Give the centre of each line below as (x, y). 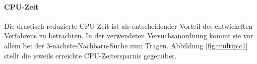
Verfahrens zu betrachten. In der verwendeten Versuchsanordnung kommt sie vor (129, 36)
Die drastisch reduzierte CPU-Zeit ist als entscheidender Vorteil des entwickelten (128, 25)
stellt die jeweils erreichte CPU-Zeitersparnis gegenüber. (90, 55)
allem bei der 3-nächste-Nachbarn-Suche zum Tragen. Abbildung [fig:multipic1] (126, 45)
